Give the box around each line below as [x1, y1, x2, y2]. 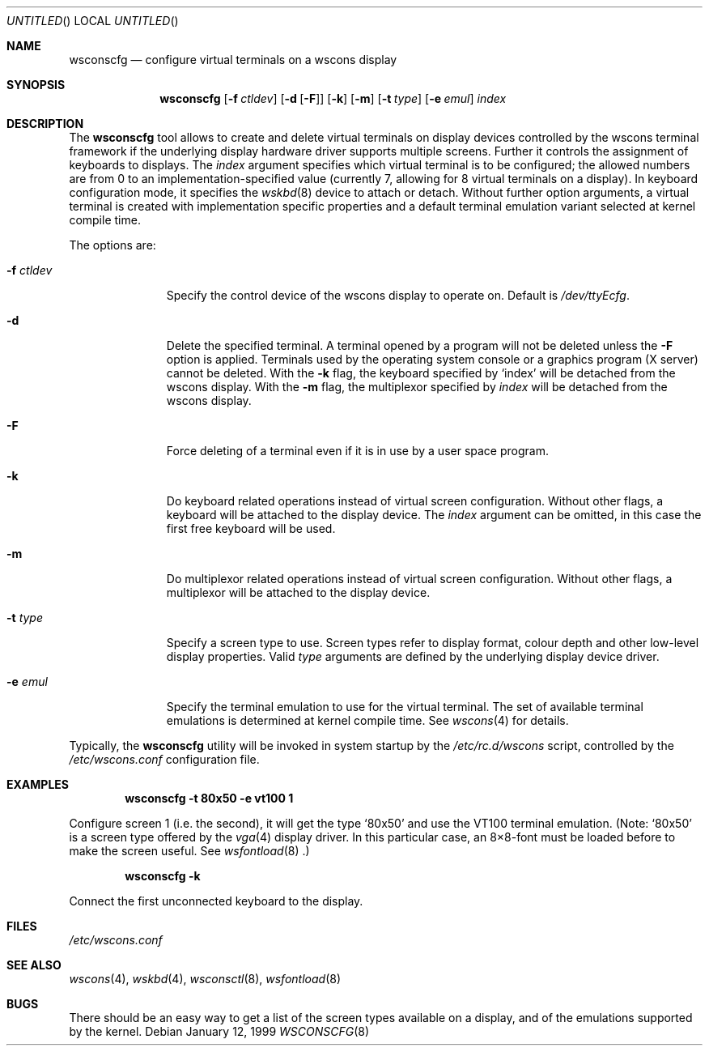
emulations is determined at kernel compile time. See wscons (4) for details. [166, 713, 569, 727]
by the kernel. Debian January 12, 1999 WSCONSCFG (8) [69, 1024, 370, 1038]
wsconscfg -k [125, 869, 201, 883]
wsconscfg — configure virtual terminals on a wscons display [69, 53, 397, 66]
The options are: [69, 238, 156, 252]
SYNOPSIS [6, 78, 66, 92]
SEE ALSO [6, 958, 62, 972]
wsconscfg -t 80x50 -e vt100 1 [125, 791, 294, 805]
